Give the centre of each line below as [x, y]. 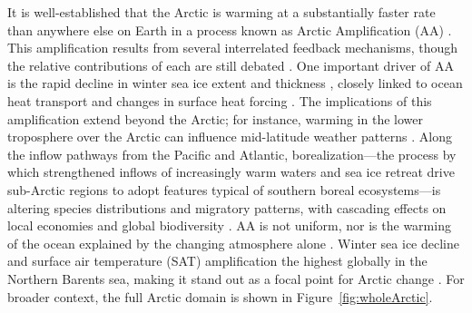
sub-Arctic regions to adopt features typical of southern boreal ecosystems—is [224, 189]
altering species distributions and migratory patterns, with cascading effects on [227, 207]
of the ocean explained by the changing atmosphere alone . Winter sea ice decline [233, 243]
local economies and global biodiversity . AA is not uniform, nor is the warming [229, 225]
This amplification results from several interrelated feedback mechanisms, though [233, 48]
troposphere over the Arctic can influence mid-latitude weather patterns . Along [230, 137]
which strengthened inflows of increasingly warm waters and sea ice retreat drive [231, 172]
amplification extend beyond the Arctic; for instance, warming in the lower [215, 118]
